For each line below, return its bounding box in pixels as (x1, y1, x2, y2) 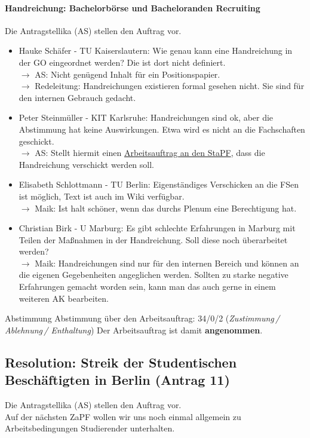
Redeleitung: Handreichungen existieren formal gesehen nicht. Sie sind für (35, 79, 305, 92)
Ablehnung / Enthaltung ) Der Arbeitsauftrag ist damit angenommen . (5, 323, 263, 336)
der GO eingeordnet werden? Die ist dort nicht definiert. (19, 56, 226, 68)
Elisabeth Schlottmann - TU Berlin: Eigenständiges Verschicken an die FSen (19, 178, 299, 191)
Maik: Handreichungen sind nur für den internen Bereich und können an (35, 256, 299, 269)
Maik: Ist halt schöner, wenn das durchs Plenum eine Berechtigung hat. (35, 201, 297, 214)
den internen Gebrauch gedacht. (19, 91, 136, 103)
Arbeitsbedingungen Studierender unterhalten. (5, 422, 175, 434)
